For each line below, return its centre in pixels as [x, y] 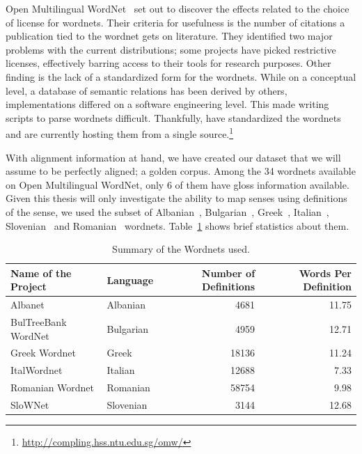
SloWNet [30, 405]
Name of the [41, 273]
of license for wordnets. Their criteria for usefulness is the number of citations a [175, 22]
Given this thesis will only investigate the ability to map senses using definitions [176, 198]
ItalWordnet [37, 370]
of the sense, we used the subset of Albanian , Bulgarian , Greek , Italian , [167, 211]
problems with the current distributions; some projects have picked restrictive [171, 49]
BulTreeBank [39, 322]
